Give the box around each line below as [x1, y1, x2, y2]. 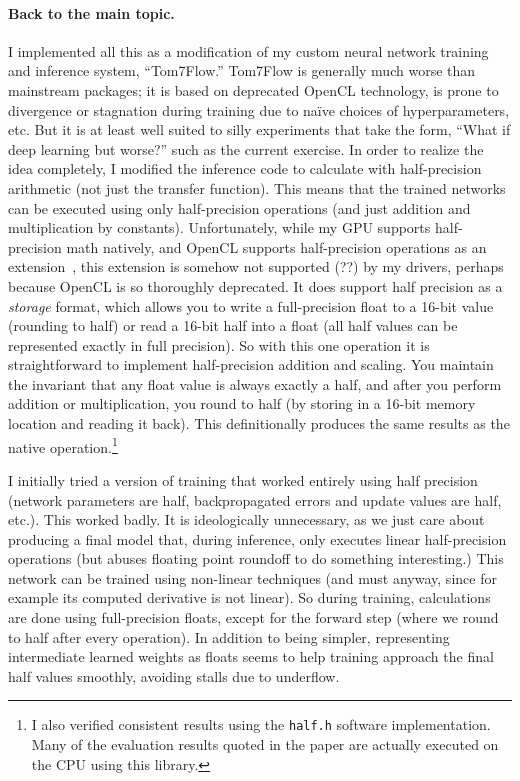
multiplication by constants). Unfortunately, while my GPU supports [8, 217, 431, 238]
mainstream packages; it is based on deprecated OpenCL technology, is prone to [8, 79, 499, 100]
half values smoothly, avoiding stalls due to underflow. [8, 665, 340, 686]
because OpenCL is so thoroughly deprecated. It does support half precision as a [8, 275, 503, 296]
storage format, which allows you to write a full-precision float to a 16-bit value [8, 295, 494, 316]
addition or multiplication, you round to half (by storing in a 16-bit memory [8, 393, 476, 414]
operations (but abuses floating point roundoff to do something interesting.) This [8, 548, 504, 569]
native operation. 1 [8, 433, 118, 457]
